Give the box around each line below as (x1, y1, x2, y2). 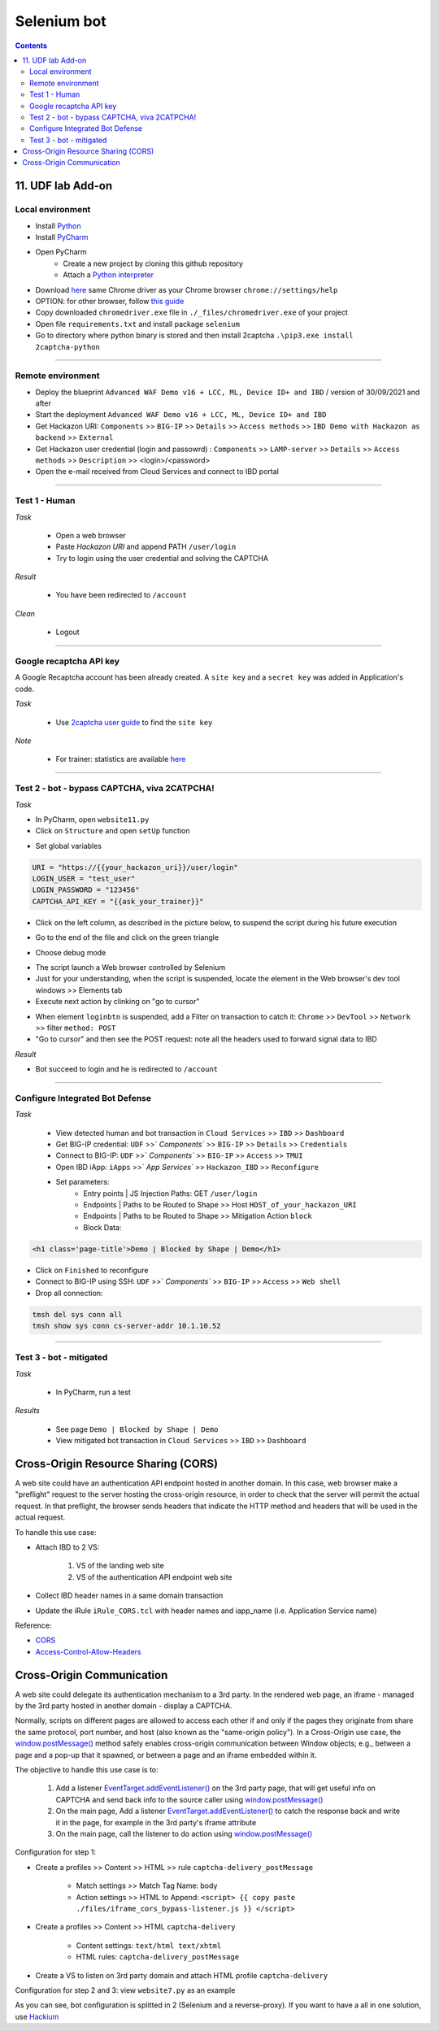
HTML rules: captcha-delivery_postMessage (76, 1952, 240, 1962)
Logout (55, 627, 80, 637)
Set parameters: (55, 1177, 110, 1187)
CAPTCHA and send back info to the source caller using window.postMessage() (55, 1794, 324, 1804)
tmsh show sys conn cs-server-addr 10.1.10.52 (32, 1321, 221, 1330)
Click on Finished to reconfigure (35, 1265, 149, 1275)
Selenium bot (15, 12, 106, 30)
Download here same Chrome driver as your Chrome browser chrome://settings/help (35, 285, 338, 294)
